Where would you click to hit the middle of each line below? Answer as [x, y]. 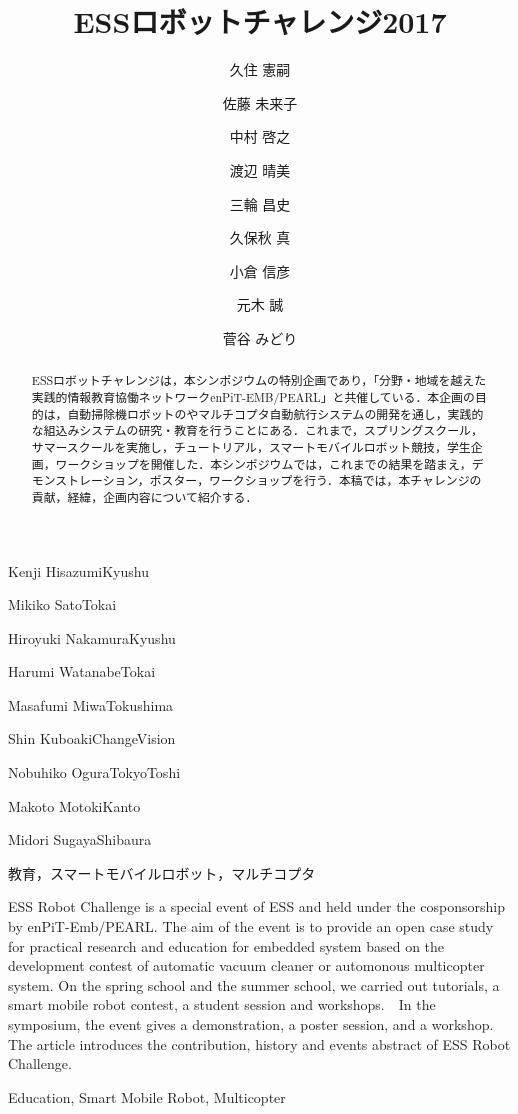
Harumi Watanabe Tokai [82, 671]
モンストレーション [84, 480]
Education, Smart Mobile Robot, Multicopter [147, 1096]
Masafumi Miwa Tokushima [91, 704]
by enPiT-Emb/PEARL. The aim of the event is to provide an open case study [251, 926]
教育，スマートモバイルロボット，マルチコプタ [162, 872]
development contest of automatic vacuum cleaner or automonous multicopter [246, 965]
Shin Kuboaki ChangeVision [92, 738]
